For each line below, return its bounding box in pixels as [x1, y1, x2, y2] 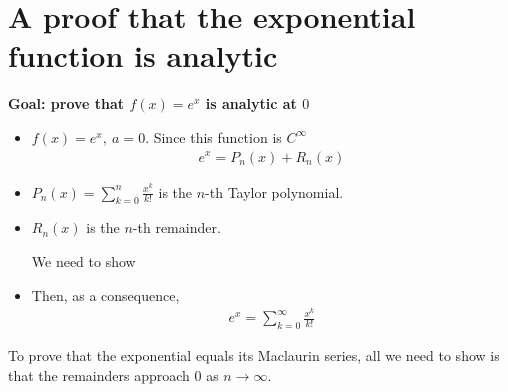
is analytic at [205, 93, 297, 114]
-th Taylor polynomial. [205, 181, 344, 202]
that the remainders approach [8, 364, 190, 385]
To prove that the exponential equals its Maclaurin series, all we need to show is [8, 345, 500, 365]
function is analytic [8, 35, 278, 76]
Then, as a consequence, [31, 284, 180, 305]
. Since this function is [145, 126, 282, 147]
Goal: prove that [8, 93, 125, 114]
